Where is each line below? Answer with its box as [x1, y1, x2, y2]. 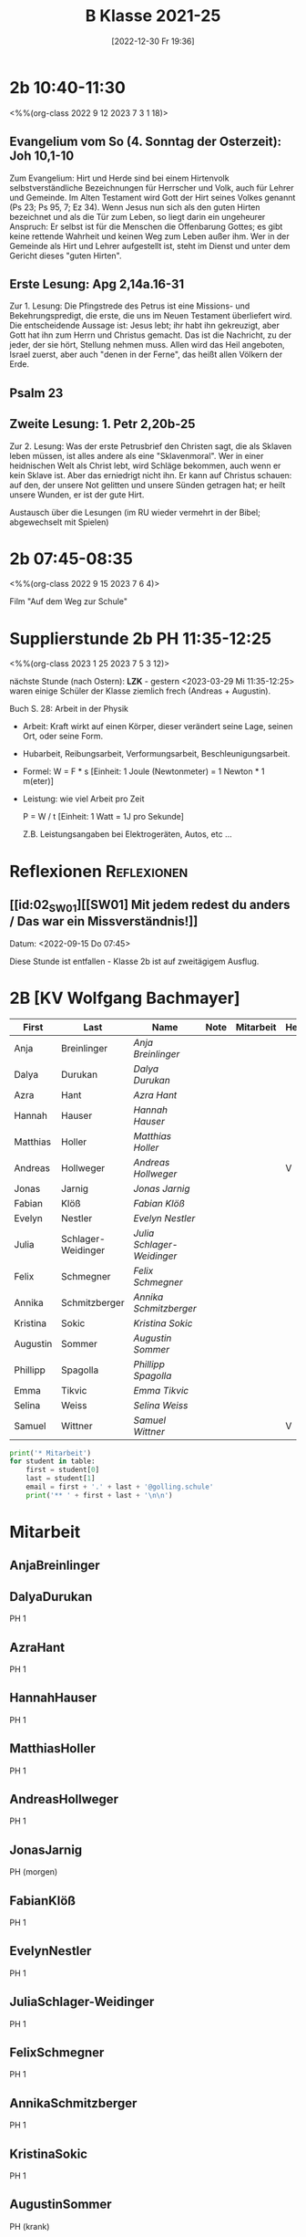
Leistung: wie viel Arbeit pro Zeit [22, 793, 145, 804]
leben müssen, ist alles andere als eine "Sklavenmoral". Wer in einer [9, 450, 264, 461]
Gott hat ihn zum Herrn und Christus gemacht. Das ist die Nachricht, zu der [9, 329, 291, 340]
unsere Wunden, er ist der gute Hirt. [9, 489, 145, 500]
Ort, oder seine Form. [22, 731, 104, 742]
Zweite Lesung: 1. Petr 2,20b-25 [9, 416, 196, 432]
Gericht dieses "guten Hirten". [9, 250, 122, 261]
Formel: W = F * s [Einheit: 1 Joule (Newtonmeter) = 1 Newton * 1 [22, 766, 265, 777]
